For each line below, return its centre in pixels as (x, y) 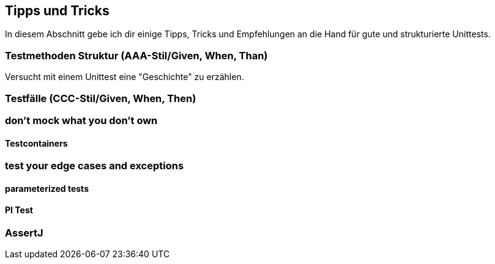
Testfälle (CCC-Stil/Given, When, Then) (101, 98)
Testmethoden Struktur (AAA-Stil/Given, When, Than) (136, 55)
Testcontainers (36, 143)
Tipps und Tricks (57, 11)
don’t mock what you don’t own (81, 120)
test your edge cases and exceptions (95, 166)
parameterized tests (47, 188)
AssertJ (24, 233)
